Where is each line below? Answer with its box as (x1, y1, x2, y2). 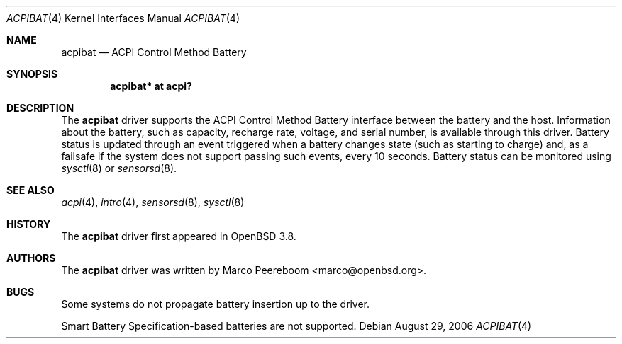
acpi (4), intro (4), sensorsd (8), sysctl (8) (61, 196, 245, 208)
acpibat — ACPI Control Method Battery (61, 46, 247, 58)
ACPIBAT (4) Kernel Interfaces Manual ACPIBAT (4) (6, 12, 240, 24)
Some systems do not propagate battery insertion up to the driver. (61, 298, 370, 310)
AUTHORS (6, 252, 56, 264)
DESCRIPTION (6, 102, 74, 114)
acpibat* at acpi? (110, 80, 192, 92)
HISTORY (6, 218, 51, 230)
